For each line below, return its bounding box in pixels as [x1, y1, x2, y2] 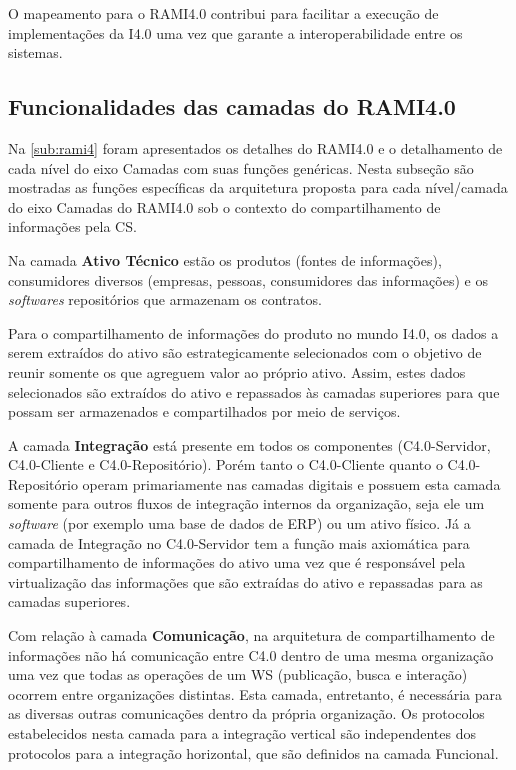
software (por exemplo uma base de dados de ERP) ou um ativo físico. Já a [8, 513, 471, 534]
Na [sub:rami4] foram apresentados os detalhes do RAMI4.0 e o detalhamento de [8, 137, 503, 158]
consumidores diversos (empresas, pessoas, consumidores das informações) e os [8, 269, 488, 290]
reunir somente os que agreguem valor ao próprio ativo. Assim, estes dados [8, 361, 466, 382]
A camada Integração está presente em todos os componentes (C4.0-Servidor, [8, 434, 491, 455]
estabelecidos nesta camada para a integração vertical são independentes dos [8, 723, 476, 744]
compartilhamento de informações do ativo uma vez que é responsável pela [8, 552, 466, 573]
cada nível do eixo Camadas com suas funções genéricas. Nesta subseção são [8, 157, 474, 178]
